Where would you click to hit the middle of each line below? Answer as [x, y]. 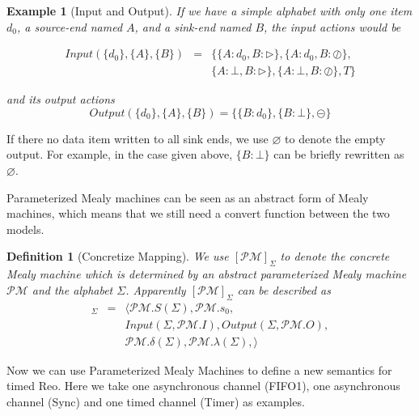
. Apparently [156, 289]
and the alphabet [72, 289]
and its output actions [61, 99]
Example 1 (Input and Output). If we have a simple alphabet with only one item [209, 11]
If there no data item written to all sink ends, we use [138, 138]
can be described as [284, 289]
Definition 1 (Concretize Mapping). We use [118, 256]
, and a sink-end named [193, 26]
